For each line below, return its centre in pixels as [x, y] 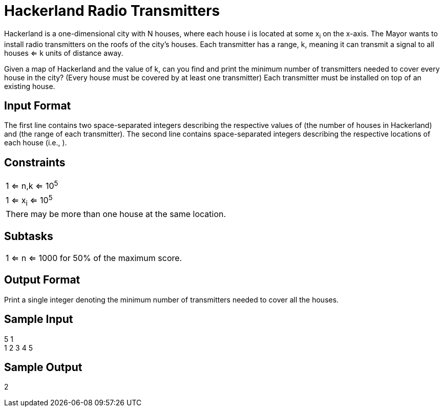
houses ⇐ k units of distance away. [64, 53]
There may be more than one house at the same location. [116, 214]
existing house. [30, 86]
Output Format [42, 280]
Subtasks [29, 236]
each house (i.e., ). [36, 143]
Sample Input [39, 319]
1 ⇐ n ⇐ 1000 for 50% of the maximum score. [94, 258]
